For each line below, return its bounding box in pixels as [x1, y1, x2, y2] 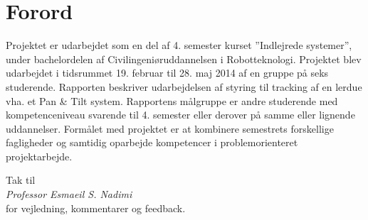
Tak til [6, 172, 36, 187]
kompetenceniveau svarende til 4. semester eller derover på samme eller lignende [6, 107, 355, 122]
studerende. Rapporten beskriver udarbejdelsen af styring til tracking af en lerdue [6, 79, 362, 94]
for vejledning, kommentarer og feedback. [6, 200, 186, 215]
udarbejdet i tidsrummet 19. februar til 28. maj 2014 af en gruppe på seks [6, 65, 329, 80]
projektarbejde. [6, 148, 73, 163]
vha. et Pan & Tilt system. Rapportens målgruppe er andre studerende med [6, 93, 338, 108]
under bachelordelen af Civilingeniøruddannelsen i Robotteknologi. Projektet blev [6, 51, 362, 66]
